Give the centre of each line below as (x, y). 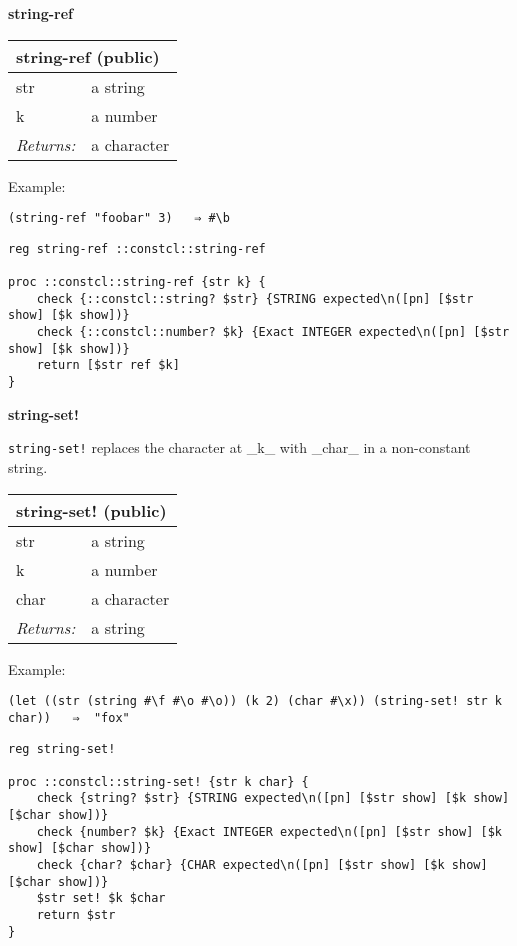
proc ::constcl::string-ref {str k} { (137, 282)
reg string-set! (62, 748)
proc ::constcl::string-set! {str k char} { (158, 781)
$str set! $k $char (101, 898)
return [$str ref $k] (108, 365)
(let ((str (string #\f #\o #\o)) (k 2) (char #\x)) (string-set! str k (255, 701)
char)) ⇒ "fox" (69, 717)
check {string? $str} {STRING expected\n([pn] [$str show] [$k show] (273, 798)
